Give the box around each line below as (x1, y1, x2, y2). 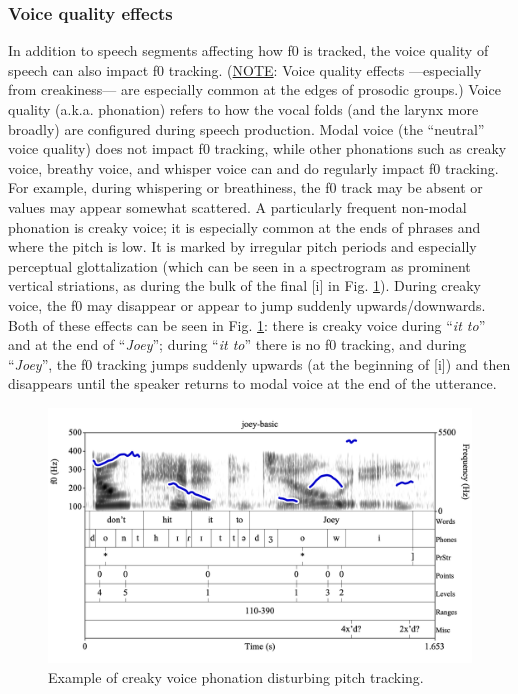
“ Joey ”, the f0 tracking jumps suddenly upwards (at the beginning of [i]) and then (8, 353, 511, 374)
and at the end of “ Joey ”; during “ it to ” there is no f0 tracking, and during (8, 334, 467, 355)
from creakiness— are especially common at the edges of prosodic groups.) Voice (8, 79, 501, 100)
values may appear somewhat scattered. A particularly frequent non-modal (8, 196, 467, 217)
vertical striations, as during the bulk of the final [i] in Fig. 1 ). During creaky (8, 275, 481, 296)
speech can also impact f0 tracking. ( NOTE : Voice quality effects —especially (8, 59, 482, 80)
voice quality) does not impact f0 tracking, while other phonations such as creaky (8, 138, 507, 159)
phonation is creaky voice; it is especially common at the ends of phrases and (8, 216, 481, 237)
